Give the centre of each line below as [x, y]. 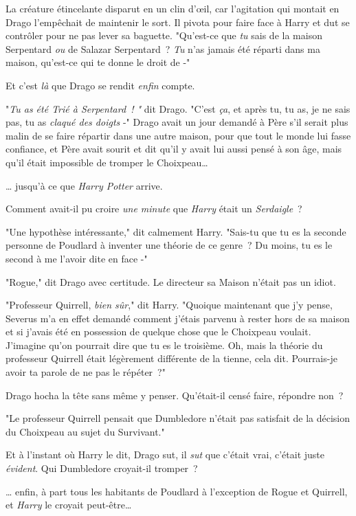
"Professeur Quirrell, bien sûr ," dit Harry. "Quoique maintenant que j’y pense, [169, 305]
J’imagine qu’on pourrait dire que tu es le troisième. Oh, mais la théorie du [164, 345]
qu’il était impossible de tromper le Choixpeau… [107, 162]
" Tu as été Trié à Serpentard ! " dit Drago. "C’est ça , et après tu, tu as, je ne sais [178, 108]
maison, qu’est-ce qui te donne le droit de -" [98, 62]
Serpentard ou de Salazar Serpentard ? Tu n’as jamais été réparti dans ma [163, 48]
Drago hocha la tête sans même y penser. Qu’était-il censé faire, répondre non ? [175, 395]
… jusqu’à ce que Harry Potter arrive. [84, 185]
